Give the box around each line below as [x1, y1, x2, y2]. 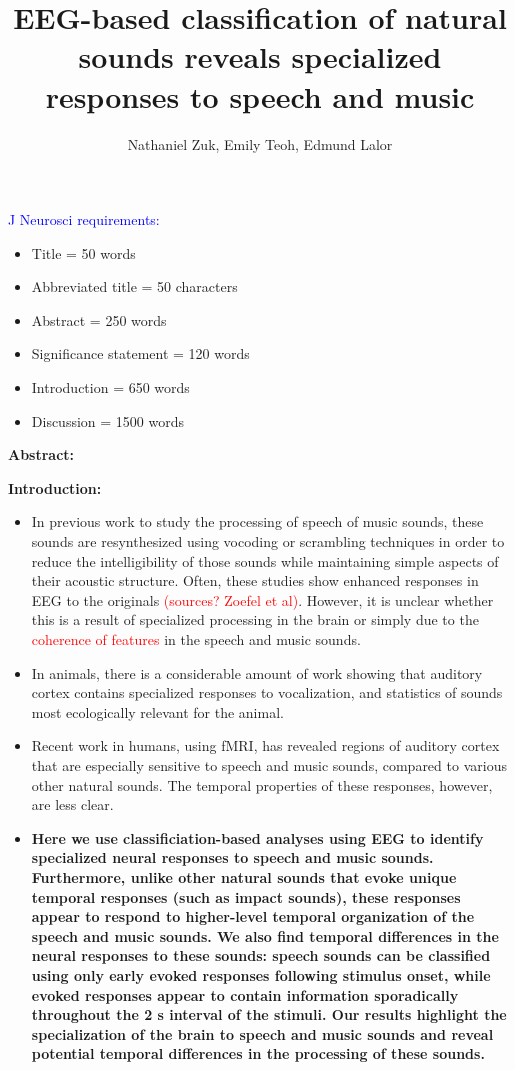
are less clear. [31, 794, 114, 815]
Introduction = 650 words [31, 377, 190, 398]
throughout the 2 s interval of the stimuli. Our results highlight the [31, 1004, 507, 1025]
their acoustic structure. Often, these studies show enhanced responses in [31, 570, 479, 591]
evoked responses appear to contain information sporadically [31, 984, 459, 1005]
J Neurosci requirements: [8, 209, 160, 230]
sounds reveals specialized [78, 36, 442, 77]
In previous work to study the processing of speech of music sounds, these [31, 511, 484, 532]
